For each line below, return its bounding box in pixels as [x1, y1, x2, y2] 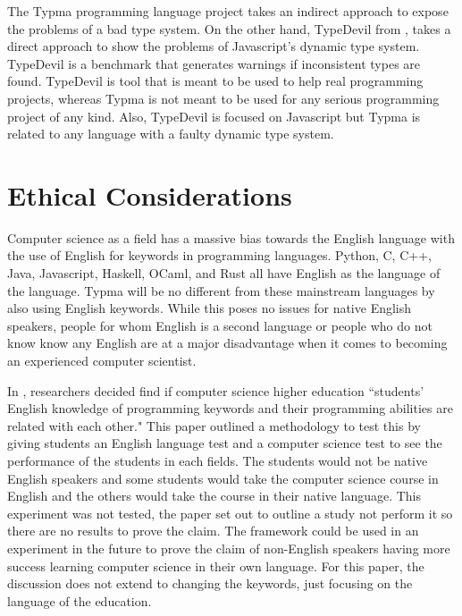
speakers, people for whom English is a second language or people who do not [7, 316, 433, 334]
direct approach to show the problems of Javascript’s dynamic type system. [7, 37, 420, 55]
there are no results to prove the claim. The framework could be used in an [7, 521, 419, 540]
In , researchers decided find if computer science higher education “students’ [7, 381, 424, 400]
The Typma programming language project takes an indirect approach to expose [7, 2, 449, 20]
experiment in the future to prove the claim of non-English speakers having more [7, 538, 450, 557]
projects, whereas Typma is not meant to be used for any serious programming [7, 89, 440, 107]
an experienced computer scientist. [7, 351, 197, 370]
